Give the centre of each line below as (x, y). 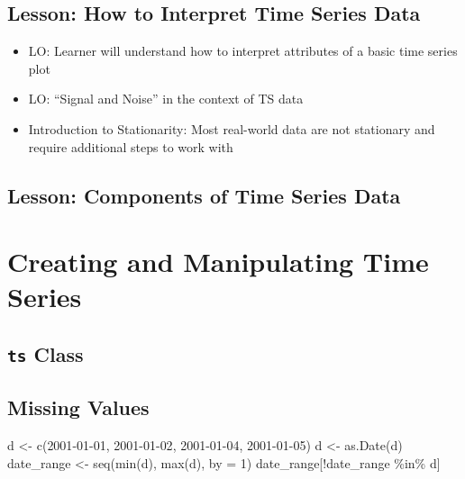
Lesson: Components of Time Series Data (204, 195)
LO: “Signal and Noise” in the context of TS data (166, 99)
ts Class (46, 353)
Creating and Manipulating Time (218, 262)
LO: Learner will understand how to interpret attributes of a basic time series (243, 51)
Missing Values (78, 407)
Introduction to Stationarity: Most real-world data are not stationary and (232, 128)
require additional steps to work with (131, 146)
